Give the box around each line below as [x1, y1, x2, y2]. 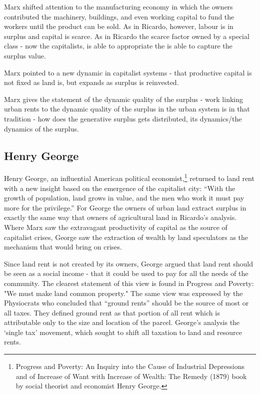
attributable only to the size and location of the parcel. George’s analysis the [4, 317, 240, 327]
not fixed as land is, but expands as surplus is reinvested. [4, 77, 179, 87]
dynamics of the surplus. [4, 123, 79, 133]
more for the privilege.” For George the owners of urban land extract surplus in [4, 202, 246, 212]
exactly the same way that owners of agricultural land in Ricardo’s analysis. [4, 212, 237, 222]
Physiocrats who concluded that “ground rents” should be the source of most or [4, 297, 249, 308]
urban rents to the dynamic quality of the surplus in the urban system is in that [4, 103, 250, 114]
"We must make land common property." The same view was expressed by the [4, 287, 243, 298]
